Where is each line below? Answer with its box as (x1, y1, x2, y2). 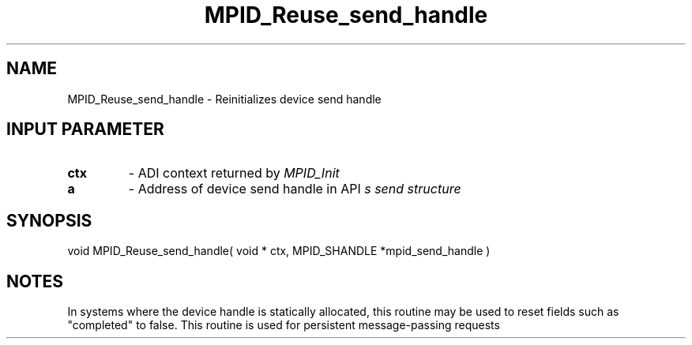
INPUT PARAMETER (6, 119, 164, 140)
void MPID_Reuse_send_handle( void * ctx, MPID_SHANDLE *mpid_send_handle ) (67, 244, 491, 258)
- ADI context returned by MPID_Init (128, 165, 340, 182)
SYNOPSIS (6, 210, 92, 231)
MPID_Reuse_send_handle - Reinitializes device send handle (67, 92, 382, 106)
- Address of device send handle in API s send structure (128, 181, 461, 197)
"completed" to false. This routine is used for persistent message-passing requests (67, 318, 500, 332)
